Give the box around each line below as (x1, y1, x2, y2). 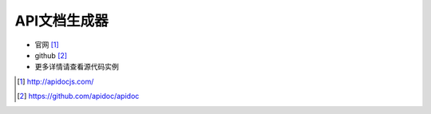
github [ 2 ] (34, 50, 68, 60)
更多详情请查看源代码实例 (34, 62, 119, 72)
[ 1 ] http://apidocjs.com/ (17, 77, 94, 86)
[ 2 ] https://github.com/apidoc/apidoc (17, 92, 140, 101)
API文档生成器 (14, 12, 109, 29)
